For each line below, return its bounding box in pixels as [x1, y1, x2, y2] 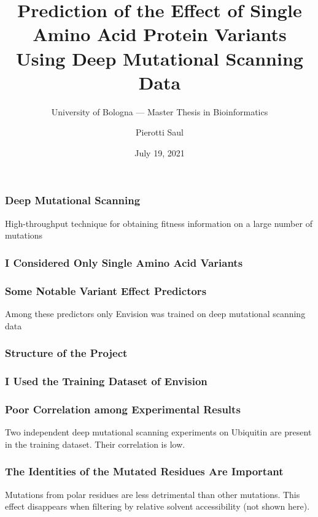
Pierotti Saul [135, 126, 184, 139]
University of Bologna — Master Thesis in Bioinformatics [51, 105, 268, 118]
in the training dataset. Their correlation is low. [5, 437, 185, 450]
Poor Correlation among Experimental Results [5, 401, 241, 416]
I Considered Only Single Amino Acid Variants [5, 255, 243, 270]
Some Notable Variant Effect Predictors [5, 283, 207, 298]
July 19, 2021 [134, 146, 185, 159]
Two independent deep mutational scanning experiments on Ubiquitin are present [5, 426, 312, 438]
